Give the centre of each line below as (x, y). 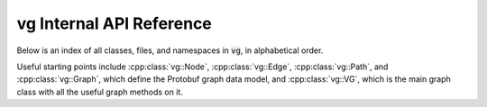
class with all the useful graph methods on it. (100, 92)
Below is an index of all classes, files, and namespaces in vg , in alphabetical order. (170, 50)
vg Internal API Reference (114, 23)
